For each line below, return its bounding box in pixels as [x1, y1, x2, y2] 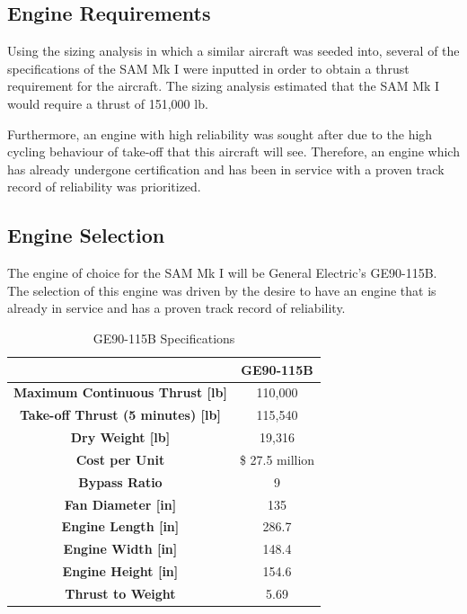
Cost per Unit [75, 449, 165, 468]
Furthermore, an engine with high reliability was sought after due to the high [7, 124, 433, 143]
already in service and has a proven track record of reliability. [7, 298, 346, 317]
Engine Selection [7, 221, 165, 249]
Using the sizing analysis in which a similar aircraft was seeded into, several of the [7, 41, 460, 60]
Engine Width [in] [63, 539, 178, 558]
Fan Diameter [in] [64, 494, 177, 513]
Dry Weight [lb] [70, 428, 171, 447]
